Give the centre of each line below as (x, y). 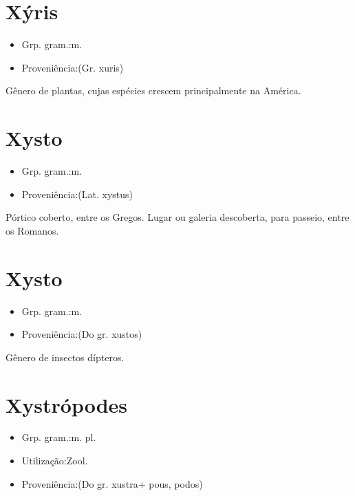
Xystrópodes (67, 404)
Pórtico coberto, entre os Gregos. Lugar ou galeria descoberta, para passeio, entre (177, 217)
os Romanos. (32, 230)
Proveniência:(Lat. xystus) (77, 194)
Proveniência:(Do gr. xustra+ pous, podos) (112, 483)
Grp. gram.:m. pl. (59, 437)
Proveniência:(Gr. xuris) (73, 67)
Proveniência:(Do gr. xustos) (82, 334)
